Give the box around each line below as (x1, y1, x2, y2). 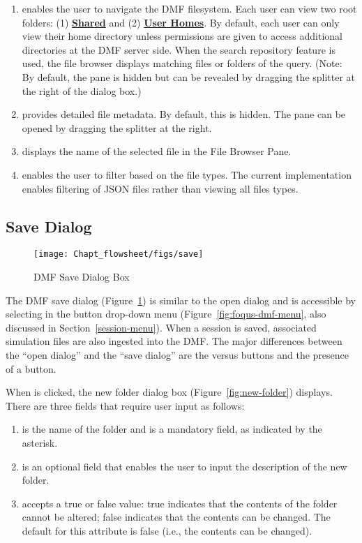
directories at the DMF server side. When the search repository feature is (22, 42, 335, 57)
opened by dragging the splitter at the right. (22, 120, 212, 135)
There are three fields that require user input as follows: (6, 398, 245, 412)
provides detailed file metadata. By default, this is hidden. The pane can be (22, 107, 346, 121)
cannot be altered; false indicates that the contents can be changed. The (22, 509, 331, 524)
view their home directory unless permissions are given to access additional (22, 29, 342, 43)
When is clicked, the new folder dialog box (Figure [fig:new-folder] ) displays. (6, 385, 333, 399)
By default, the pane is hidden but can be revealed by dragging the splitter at (22, 69, 356, 84)
